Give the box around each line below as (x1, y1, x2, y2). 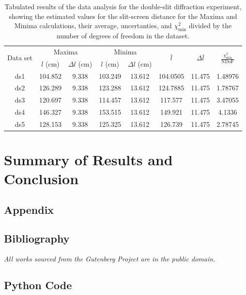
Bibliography (4, 230, 70, 245)
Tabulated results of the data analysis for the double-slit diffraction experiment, (4, 1, 242, 11)
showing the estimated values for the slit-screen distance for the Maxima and (9, 11, 237, 21)
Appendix (4, 202, 54, 217)
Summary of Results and (4, 150, 173, 170)
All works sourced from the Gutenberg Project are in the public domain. (4, 253, 215, 263)
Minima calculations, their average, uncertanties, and (14, 20, 172, 31)
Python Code (4, 277, 72, 292)
